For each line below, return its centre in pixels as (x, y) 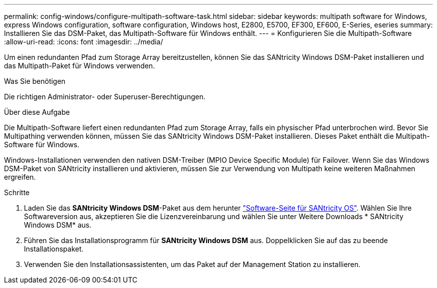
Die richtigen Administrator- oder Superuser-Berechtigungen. (105, 97)
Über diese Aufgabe (37, 112)
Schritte (17, 192)
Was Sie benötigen (35, 81)
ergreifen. (20, 177)
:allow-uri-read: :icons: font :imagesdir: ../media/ (84, 42)
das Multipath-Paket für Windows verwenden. (80, 66)
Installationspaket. (54, 249)
